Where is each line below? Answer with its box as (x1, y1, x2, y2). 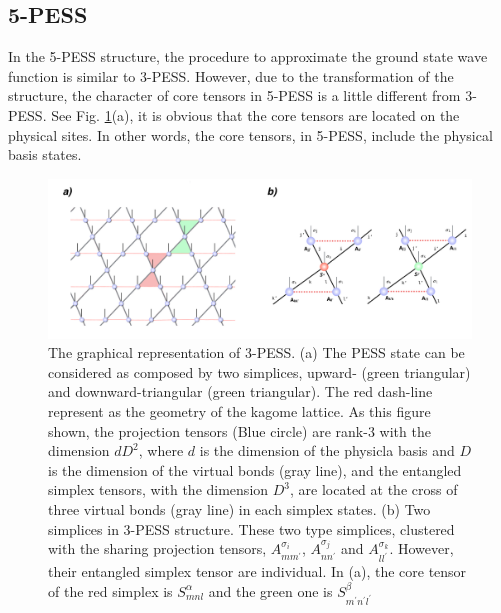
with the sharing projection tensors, (48, 538, 267, 559)
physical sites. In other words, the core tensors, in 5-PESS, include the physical (8, 124, 493, 145)
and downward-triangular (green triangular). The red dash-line (48, 381, 433, 402)
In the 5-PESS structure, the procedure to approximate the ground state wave (8, 46, 488, 67)
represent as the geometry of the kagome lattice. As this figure (48, 400, 431, 421)
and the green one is (208, 580, 333, 601)
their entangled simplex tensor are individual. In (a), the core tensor (48, 561, 467, 582)
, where (138, 440, 184, 461)
